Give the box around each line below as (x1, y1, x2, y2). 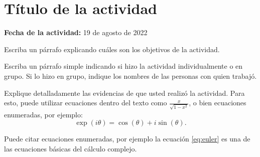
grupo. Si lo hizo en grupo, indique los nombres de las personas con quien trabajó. (4, 70, 257, 81)
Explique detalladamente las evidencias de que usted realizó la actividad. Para (4, 87, 245, 98)
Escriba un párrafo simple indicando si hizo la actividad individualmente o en (4, 61, 243, 71)
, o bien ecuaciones (189, 97, 246, 108)
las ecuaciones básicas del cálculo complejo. (4, 143, 137, 153)
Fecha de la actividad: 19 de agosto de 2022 (4, 27, 148, 38)
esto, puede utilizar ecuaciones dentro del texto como (4, 97, 167, 108)
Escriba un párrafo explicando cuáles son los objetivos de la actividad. (4, 44, 220, 54)
